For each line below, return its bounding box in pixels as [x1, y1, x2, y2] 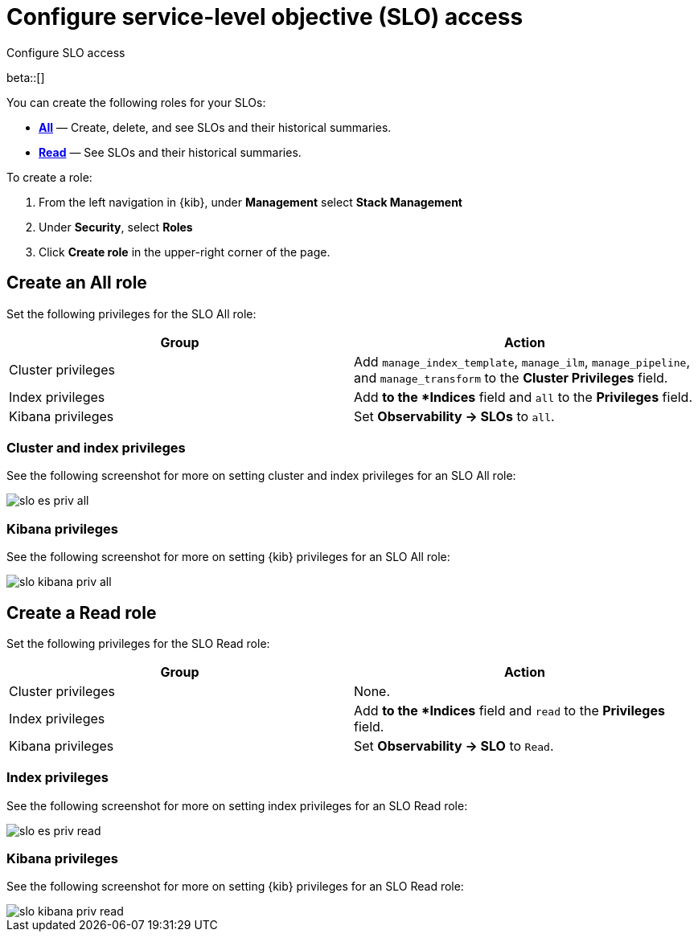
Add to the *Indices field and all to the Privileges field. [354, 388, 692, 405]
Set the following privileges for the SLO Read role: [6, 636, 270, 650]
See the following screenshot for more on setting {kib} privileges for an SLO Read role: [6, 879, 464, 894]
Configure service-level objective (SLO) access [6, 3, 523, 31]
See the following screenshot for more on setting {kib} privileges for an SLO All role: [6, 550, 450, 564]
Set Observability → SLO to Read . [354, 737, 554, 754]
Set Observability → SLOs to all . [354, 408, 555, 424]
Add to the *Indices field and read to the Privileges [354, 702, 665, 719]
